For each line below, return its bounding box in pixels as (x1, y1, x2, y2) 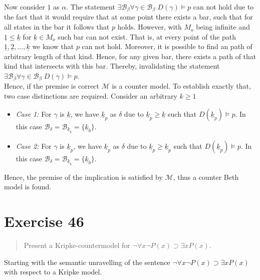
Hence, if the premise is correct (4, 81, 100, 91)
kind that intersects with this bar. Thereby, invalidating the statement (4, 61, 220, 71)
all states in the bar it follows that (4, 22, 110, 32)
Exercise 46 (4, 210, 84, 231)
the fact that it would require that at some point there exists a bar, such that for (4, 12, 253, 22)
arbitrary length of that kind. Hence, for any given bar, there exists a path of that (4, 51, 256, 61)
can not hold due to (193, 2, 254, 12)
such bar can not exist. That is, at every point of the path (58, 31, 236, 42)
